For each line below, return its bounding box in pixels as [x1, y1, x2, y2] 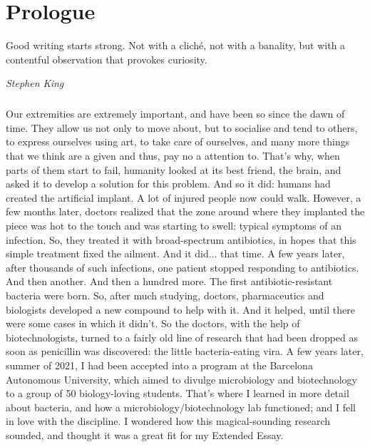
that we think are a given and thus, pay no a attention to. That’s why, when [6, 148, 340, 163]
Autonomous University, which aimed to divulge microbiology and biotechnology [6, 371, 357, 386]
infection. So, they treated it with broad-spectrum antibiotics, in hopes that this [6, 232, 356, 247]
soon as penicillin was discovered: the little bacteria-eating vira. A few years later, [6, 344, 364, 359]
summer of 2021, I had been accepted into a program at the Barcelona [6, 357, 313, 372]
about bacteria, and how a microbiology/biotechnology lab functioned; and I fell [6, 399, 356, 414]
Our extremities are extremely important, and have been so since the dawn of [6, 106, 345, 121]
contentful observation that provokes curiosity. [6, 51, 207, 66]
